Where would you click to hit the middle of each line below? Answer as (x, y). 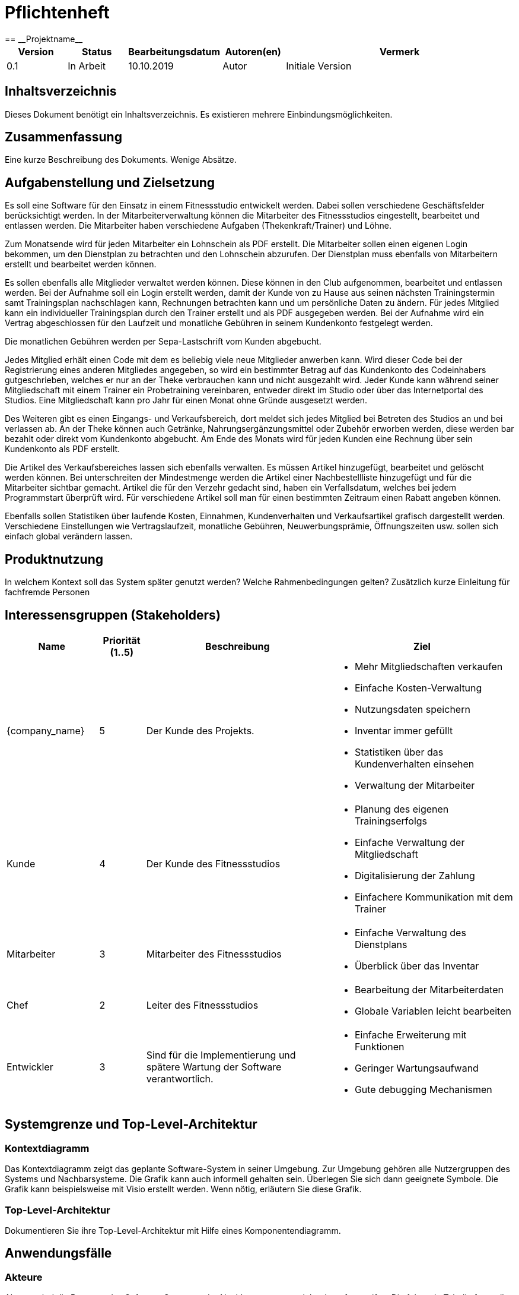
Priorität (122, 640)
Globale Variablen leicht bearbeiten (433, 1011)
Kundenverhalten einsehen (414, 764)
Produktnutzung (54, 559)
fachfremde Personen (47, 592)
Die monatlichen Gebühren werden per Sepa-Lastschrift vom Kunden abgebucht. (163, 342)
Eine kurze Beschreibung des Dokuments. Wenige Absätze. (121, 160)
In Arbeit (87, 66)
